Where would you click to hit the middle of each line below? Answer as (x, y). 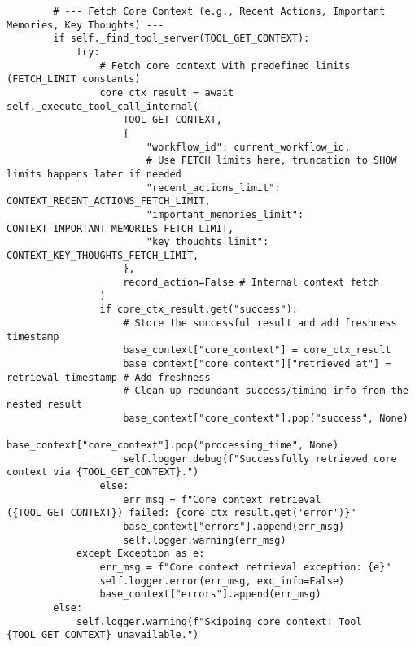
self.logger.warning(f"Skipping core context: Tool (219, 621)
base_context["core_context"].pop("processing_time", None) (173, 445)
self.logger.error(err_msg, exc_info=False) (222, 581)
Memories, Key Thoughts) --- (85, 25)
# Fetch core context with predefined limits (225, 66)
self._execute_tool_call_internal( (103, 106)
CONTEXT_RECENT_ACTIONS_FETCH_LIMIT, (109, 201)
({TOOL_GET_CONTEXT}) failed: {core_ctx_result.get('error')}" (181, 513)
